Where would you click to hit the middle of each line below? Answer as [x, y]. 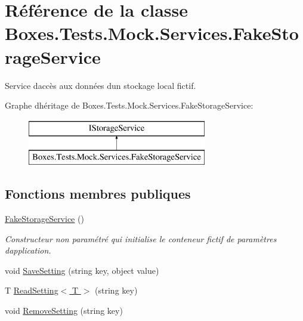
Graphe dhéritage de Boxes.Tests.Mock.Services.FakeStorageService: [129, 105]
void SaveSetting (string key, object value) [82, 270]
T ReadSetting [32, 290]
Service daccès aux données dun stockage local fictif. [101, 85]
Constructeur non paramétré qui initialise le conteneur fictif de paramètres [141, 238]
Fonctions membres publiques [98, 194]
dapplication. [28, 250]
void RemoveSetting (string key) [64, 311]
